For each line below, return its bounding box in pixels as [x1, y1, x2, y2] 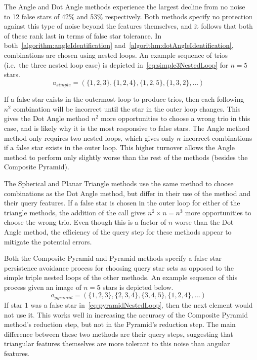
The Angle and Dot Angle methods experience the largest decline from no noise [4, 1, 245, 11]
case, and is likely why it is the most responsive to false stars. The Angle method [4, 122, 250, 133]
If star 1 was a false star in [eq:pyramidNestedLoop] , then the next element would [4, 299, 253, 310]
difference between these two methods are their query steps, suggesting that [4, 328, 233, 339]
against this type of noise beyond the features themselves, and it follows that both [4, 21, 253, 31]
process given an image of [4, 281, 82, 292]
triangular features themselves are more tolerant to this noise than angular [4, 338, 230, 349]
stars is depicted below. [102, 281, 173, 292]
